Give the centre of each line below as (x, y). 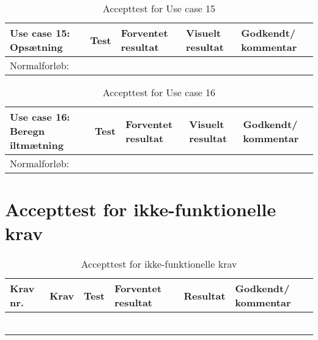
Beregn (27, 131)
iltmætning (37, 145)
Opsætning (36, 47)
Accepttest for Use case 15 (159, 8)
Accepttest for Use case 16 (159, 92)
